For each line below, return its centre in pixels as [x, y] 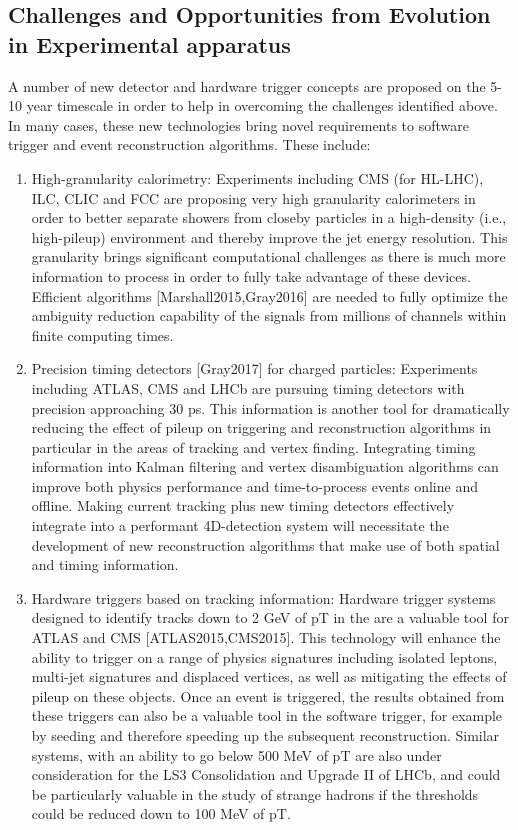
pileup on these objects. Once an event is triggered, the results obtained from [268, 695]
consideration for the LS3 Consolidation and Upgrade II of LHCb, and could [266, 774]
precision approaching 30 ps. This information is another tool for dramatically [270, 407]
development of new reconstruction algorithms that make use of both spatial [265, 544]
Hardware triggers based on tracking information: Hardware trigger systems [263, 597]
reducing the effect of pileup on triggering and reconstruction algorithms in [261, 427]
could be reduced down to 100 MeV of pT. [161, 813]
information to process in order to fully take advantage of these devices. [251, 275]
